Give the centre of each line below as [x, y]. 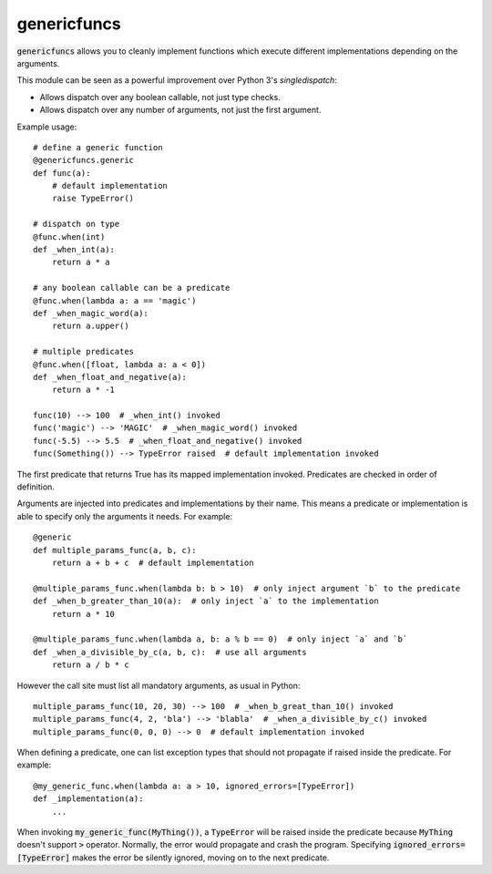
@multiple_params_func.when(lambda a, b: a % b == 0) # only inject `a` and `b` [220, 639]
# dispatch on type [77, 224]
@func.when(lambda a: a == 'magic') [115, 300]
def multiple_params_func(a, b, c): [115, 550]
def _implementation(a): [88, 799]
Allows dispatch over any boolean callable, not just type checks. [160, 97]
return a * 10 [83, 614]
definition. [36, 487]
